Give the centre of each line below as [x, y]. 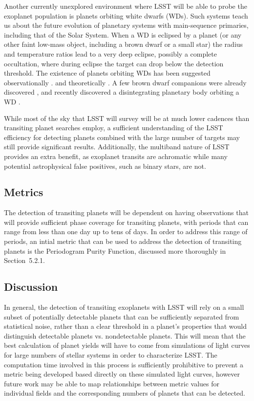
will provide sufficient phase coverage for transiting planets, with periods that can [126, 222]
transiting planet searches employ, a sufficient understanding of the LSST [114, 128]
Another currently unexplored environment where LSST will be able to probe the [126, 6]
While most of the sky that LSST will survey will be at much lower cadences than [127, 118]
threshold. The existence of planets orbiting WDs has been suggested [107, 73]
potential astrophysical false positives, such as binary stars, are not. [105, 166]
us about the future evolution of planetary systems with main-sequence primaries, [126, 25]
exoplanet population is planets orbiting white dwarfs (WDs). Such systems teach [126, 15]
